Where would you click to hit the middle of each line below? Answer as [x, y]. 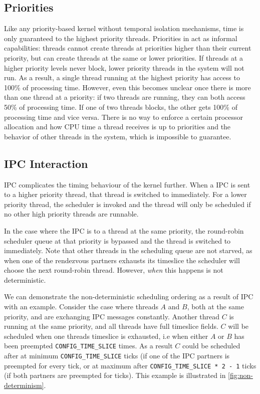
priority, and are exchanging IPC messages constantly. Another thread [112, 316]
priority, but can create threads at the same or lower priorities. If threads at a [124, 57]
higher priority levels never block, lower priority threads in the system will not [124, 67]
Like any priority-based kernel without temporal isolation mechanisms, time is [124, 28]
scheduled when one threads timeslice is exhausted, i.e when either [106, 336]
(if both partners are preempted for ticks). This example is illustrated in [115, 375]
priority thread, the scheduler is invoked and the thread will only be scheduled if [127, 204]
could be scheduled [211, 346]
